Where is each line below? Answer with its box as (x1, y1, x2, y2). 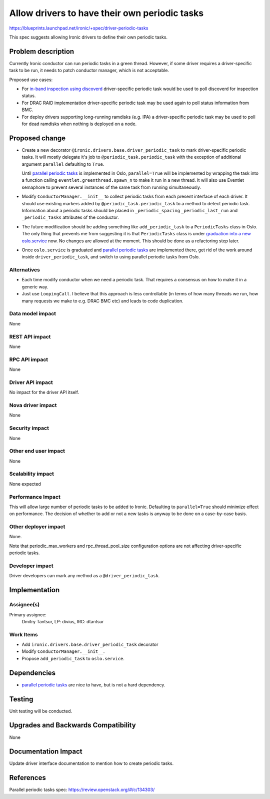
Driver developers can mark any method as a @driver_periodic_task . (9, 573, 160, 579)
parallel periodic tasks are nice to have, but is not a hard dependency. (21, 681, 165, 688)
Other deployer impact (9, 523, 65, 530)
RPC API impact (9, 356, 48, 363)
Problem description (9, 47, 74, 56)
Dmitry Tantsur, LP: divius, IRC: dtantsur (21, 618, 104, 624)
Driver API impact (9, 378, 53, 385)
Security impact (9, 425, 49, 432)
